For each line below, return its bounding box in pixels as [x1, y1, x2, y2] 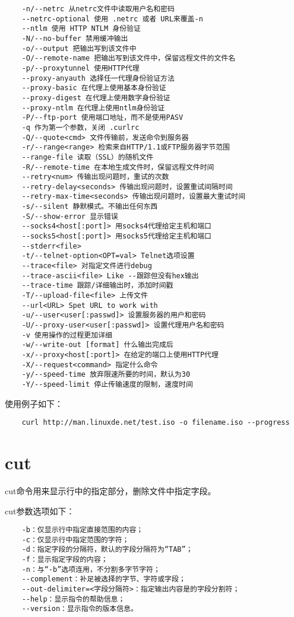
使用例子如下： [5, 397, 63, 409]
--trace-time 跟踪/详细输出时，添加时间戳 [21, 281, 173, 290]
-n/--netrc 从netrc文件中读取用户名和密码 [21, 5, 175, 13]
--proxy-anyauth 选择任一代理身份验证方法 [21, 74, 175, 82]
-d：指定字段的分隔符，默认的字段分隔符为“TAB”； [21, 545, 193, 554]
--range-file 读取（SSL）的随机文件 [21, 152, 154, 161]
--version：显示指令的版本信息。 [21, 605, 138, 613]
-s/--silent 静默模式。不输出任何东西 [21, 202, 158, 211]
